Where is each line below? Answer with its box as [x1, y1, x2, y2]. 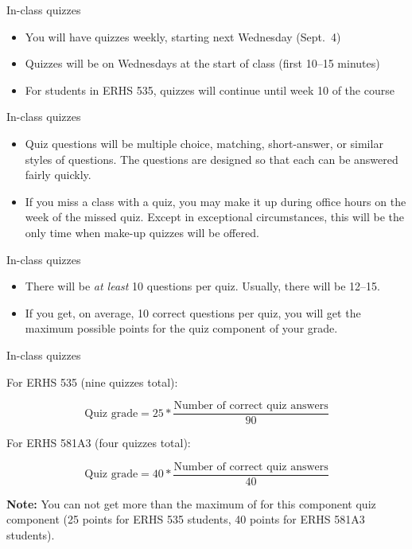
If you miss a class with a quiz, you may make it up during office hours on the [25, 193, 406, 209]
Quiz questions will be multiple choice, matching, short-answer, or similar [25, 134, 383, 151]
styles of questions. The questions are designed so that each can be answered [25, 150, 398, 167]
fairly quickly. [25, 166, 91, 183]
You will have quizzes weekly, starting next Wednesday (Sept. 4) [25, 28, 341, 45]
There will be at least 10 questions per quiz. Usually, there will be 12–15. [25, 278, 380, 294]
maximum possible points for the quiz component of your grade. [25, 320, 338, 337]
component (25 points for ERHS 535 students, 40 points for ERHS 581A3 [6, 511, 365, 528]
